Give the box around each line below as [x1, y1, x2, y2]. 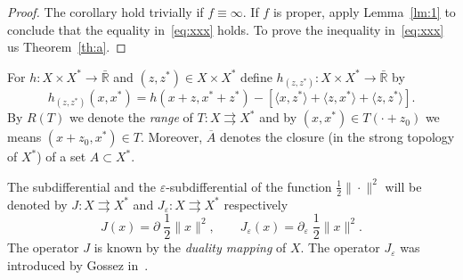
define [240, 67, 272, 86]
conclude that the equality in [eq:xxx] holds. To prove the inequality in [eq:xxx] [7, 20, 444, 38]
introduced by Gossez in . [7, 255, 149, 274]
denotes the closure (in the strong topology [220, 128, 455, 146]
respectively [223, 194, 288, 213]
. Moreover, [140, 128, 203, 146]
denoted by [7, 194, 68, 213]
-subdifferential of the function [166, 177, 332, 195]
